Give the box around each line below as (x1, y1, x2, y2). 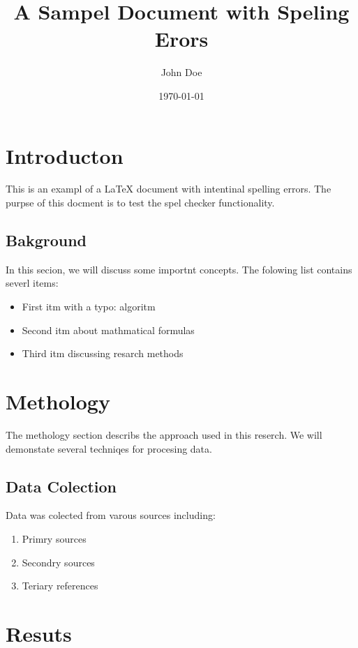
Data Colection (6, 475, 117, 497)
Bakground (6, 229, 87, 251)
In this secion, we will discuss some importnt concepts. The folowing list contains (6, 262, 352, 276)
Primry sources (22, 531, 87, 545)
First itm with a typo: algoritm (22, 299, 156, 314)
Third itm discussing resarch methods (22, 346, 184, 361)
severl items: (6, 276, 59, 290)
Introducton (6, 141, 124, 169)
